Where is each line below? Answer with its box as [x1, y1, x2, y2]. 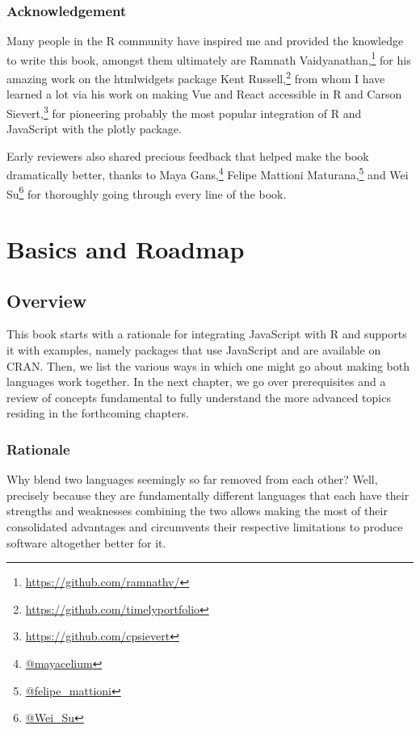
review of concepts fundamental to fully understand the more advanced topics [6, 388, 391, 405]
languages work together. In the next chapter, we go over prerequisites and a [6, 373, 386, 390]
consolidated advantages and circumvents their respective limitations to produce [6, 518, 403, 535]
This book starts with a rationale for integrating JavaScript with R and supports [6, 325, 407, 342]
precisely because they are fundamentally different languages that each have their [6, 486, 409, 503]
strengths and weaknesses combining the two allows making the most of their [6, 502, 388, 519]
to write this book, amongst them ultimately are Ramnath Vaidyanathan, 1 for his [6, 48, 411, 68]
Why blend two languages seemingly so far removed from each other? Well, [6, 471, 378, 488]
